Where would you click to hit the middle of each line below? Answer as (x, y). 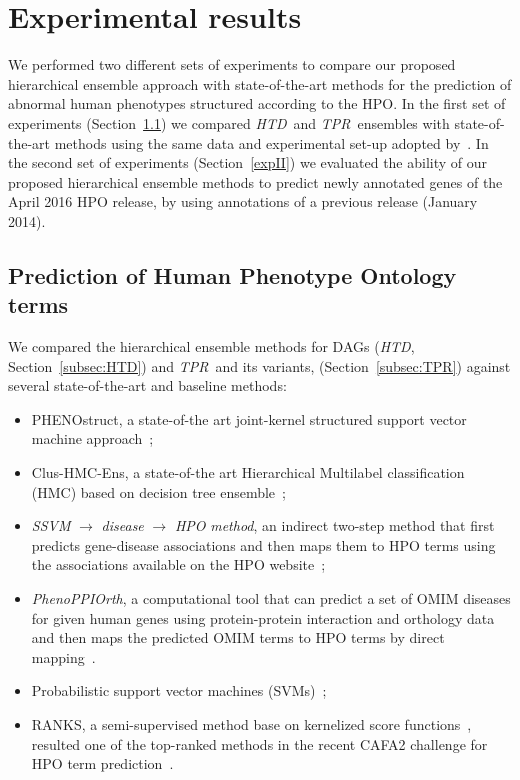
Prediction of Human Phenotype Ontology (232, 274)
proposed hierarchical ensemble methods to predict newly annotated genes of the (255, 181)
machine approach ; (92, 438)
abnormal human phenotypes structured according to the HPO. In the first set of (257, 103)
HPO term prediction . (102, 763)
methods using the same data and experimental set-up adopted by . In (271, 142)
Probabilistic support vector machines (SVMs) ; (179, 690)
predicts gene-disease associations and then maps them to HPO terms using (263, 544)
